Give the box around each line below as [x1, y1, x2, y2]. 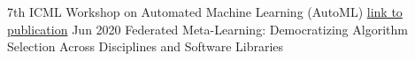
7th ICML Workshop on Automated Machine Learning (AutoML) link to [7, 3, 403, 20]
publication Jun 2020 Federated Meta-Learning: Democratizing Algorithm [7, 19, 408, 38]
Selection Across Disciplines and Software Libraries [7, 37, 284, 56]
